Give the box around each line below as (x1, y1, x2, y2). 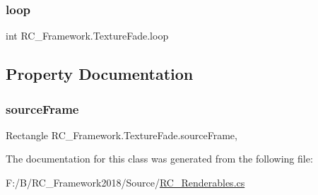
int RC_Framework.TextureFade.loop (6, 28, 169, 43)
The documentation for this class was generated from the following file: (6, 151, 313, 166)
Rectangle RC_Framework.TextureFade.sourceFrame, (6, 127, 237, 142)
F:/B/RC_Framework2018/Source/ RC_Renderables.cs (6, 175, 245, 189)
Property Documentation (6, 63, 194, 85)
